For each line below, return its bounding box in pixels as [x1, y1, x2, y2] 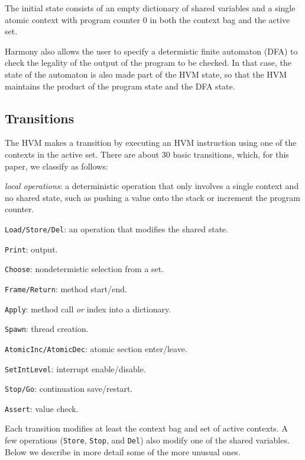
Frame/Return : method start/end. [5, 282, 127, 295]
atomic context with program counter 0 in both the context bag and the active [5, 13, 290, 25]
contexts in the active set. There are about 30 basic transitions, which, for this [5, 148, 289, 160]
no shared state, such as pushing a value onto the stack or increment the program [5, 191, 300, 203]
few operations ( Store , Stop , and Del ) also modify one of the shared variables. [5, 434, 290, 446]
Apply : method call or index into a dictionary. [5, 302, 171, 315]
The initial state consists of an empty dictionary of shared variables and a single [5, 2, 296, 14]
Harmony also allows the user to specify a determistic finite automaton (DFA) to [5, 44, 298, 57]
